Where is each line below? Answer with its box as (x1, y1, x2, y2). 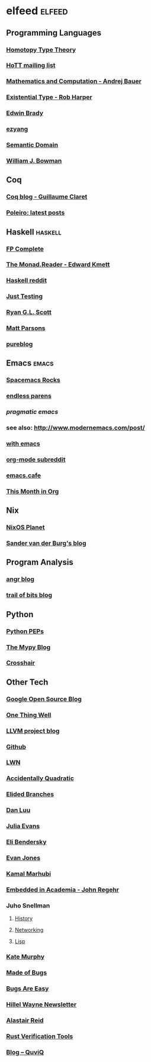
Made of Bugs (6, 968, 47, 977)
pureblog (6, 340, 33, 348)
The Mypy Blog (6, 643, 51, 651)
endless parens (6, 392, 52, 400)
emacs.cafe (6, 471, 41, 479)
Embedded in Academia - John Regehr (6, 885, 120, 894)
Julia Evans (6, 822, 40, 830)
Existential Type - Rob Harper (6, 93, 93, 101)
